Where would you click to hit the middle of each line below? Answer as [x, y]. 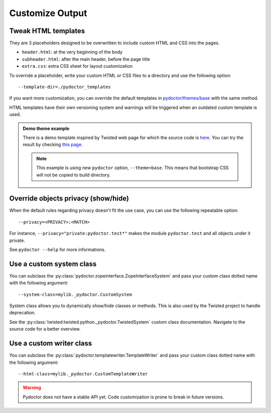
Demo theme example [46, 128]
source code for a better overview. [45, 329]
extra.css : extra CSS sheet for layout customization [77, 66]
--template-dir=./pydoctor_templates [65, 87]
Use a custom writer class [51, 343]
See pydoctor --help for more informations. [57, 249]
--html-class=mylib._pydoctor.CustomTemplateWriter [83, 374]
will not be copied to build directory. [74, 175]
